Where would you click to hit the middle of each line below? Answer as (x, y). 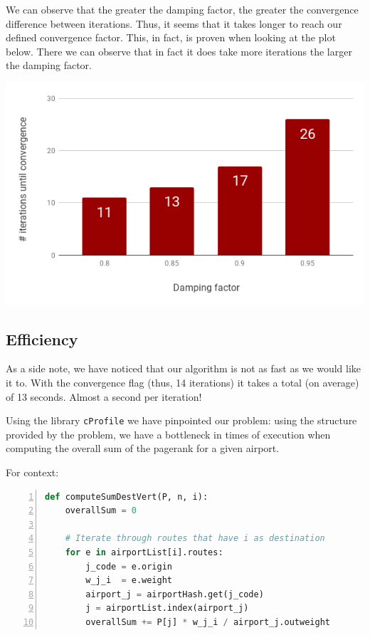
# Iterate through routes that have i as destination (195, 539)
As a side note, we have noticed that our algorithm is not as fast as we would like (184, 368)
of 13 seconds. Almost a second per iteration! (104, 396)
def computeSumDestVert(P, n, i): (127, 497)
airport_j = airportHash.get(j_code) (175, 594)
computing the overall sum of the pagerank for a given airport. (143, 448)
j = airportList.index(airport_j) (167, 608)
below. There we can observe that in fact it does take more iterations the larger (179, 51)
